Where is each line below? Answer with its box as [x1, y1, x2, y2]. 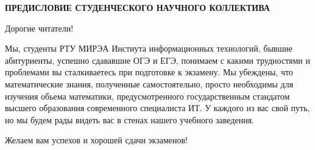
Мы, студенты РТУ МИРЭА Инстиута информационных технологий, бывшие [5, 42, 292, 55]
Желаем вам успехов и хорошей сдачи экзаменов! [5, 134, 188, 146]
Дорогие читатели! [5, 21, 74, 34]
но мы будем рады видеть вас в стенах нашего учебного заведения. [5, 113, 254, 126]
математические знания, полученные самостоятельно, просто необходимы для [5, 77, 294, 90]
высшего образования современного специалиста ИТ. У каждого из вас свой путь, [5, 101, 310, 114]
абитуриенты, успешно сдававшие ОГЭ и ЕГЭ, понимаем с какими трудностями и [5, 53, 311, 66]
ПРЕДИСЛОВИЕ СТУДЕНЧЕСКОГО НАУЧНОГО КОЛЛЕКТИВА [5, 1, 270, 13]
